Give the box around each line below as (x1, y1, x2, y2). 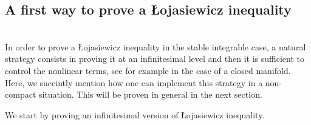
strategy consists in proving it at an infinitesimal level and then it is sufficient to (5, 52, 304, 65)
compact (5, 88, 36, 101)
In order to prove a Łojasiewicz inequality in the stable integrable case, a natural (5, 40, 306, 53)
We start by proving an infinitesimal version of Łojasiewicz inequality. (5, 108, 265, 121)
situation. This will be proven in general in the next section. (38, 88, 262, 101)
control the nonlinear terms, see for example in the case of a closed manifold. (5, 64, 291, 76)
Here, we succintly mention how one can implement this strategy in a (5, 76, 263, 89)
